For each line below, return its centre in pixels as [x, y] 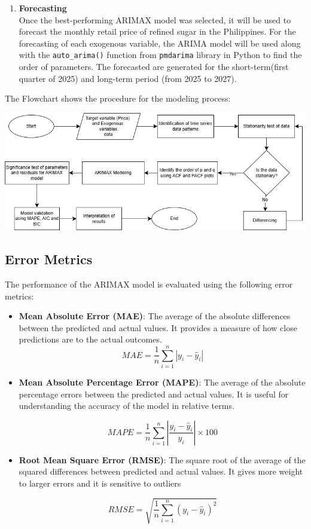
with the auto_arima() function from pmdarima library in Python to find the [160, 55]
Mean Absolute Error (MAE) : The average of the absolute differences [155, 316]
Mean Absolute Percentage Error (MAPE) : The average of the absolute [162, 382]
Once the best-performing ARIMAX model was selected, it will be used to [155, 19]
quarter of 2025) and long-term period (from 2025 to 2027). [128, 78]
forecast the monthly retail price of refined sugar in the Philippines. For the [157, 31]
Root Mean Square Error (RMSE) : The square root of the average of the [162, 459]
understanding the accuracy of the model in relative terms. [126, 406]
